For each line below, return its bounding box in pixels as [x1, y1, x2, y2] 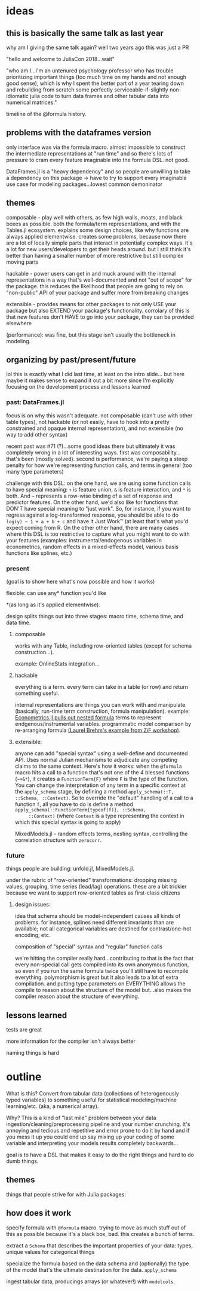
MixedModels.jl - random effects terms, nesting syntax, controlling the [14, 830, 188, 838]
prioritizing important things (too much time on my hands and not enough [6, 74, 187, 80]
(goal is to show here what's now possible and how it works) [6, 578, 155, 585]
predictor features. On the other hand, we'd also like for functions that [6, 498, 178, 506]
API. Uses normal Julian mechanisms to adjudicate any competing [14, 756, 178, 764]
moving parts [6, 258, 39, 265]
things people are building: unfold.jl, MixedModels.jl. [6, 865, 135, 872]
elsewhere [6, 319, 32, 326]
